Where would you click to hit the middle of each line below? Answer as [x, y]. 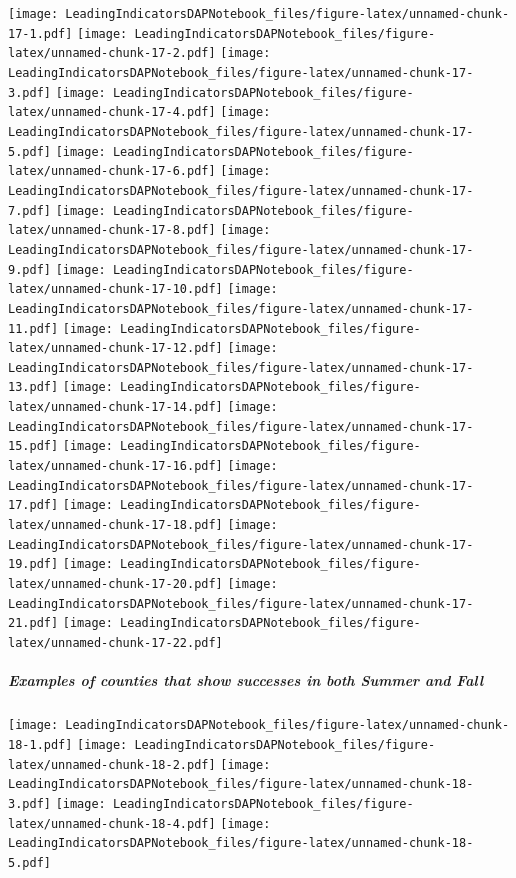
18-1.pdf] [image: [68, 744]
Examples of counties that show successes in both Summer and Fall [246, 680]
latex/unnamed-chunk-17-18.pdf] [115, 525]
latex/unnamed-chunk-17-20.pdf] [115, 584]
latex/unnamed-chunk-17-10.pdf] [115, 289]
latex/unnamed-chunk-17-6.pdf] [112, 171]
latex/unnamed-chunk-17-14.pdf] [115, 407]
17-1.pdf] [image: [68, 33]
